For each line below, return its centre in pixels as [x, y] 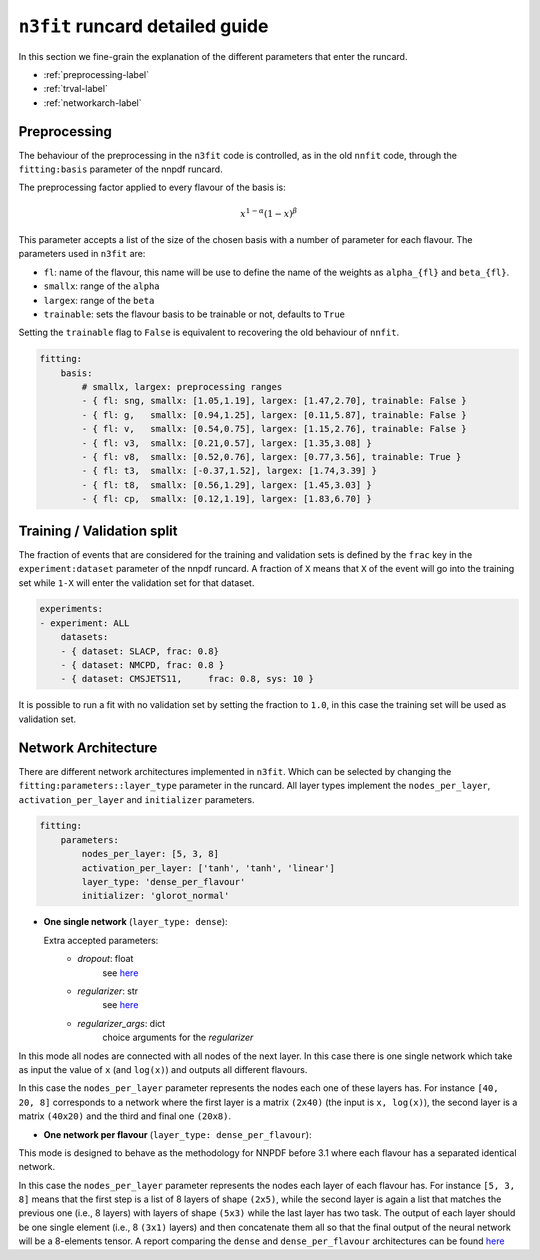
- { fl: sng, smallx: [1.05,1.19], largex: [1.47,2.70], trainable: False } [274, 401]
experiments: [71, 609]
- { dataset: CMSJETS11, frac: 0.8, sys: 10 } [187, 679]
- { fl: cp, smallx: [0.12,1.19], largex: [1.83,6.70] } [226, 499]
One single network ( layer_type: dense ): [136, 922]
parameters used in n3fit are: [82, 254]
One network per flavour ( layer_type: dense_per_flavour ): [177, 1134]
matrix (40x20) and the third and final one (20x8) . [125, 1116]
